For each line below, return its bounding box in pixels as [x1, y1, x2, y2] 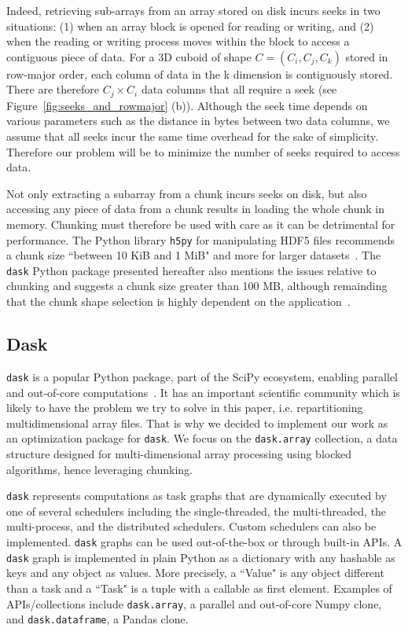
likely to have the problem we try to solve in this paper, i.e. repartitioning [6, 399, 363, 416]
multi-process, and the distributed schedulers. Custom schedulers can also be [6, 518, 377, 535]
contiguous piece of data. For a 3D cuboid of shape [6, 48, 252, 64]
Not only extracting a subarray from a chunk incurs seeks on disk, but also [6, 185, 367, 201]
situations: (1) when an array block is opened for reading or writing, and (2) [6, 17, 374, 34]
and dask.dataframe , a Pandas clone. [6, 611, 189, 627]
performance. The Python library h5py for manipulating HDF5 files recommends [6, 231, 395, 248]
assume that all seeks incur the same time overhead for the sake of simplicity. [6, 128, 379, 145]
